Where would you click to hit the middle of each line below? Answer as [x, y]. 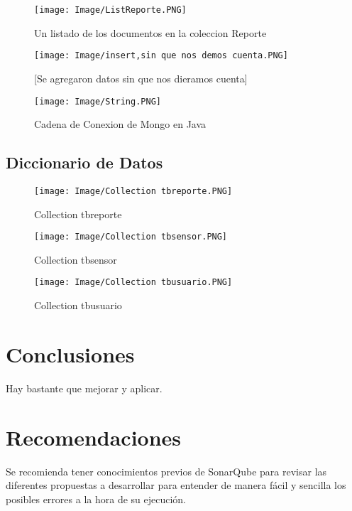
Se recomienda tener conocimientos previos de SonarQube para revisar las [166, 471]
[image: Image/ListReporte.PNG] [110, 10]
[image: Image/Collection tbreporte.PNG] [133, 191]
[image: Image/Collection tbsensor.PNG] [131, 237]
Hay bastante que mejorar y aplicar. [84, 388]
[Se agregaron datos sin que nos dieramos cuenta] [141, 78]
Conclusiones [70, 354]
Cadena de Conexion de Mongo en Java [120, 124]
